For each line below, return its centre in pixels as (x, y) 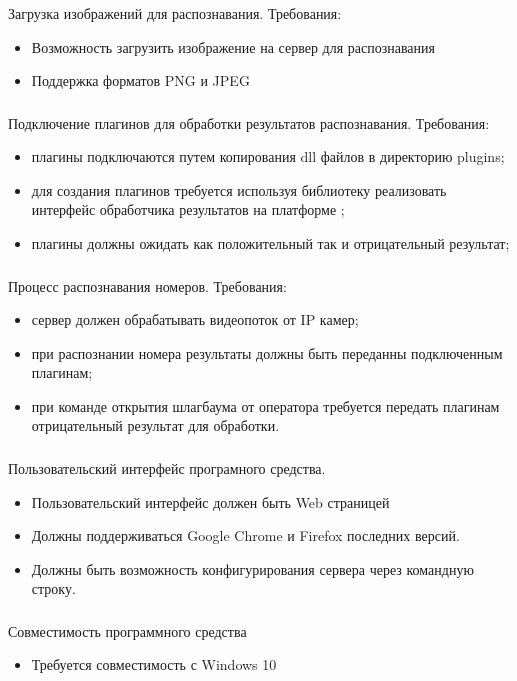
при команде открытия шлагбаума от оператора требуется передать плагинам (265, 405)
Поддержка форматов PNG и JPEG (140, 80)
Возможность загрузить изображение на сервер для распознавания (233, 46)
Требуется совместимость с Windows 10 (154, 664)
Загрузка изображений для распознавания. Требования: (175, 12)
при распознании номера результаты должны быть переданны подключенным (267, 352)
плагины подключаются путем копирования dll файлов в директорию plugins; (268, 156)
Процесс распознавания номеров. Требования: (147, 285)
